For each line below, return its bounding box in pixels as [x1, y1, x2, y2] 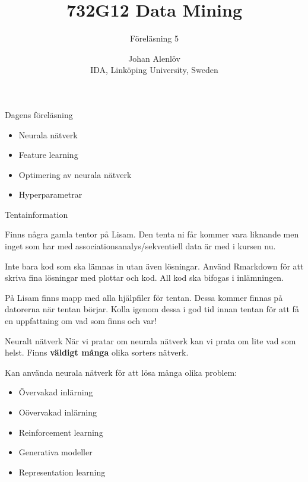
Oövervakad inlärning [18, 406, 97, 418]
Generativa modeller [18, 446, 93, 458]
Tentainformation [5, 208, 68, 220]
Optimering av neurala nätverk [18, 168, 132, 180]
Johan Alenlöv [128, 52, 180, 64]
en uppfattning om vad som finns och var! [5, 315, 157, 327]
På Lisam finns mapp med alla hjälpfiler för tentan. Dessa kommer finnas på [5, 291, 283, 303]
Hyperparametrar [18, 188, 82, 201]
